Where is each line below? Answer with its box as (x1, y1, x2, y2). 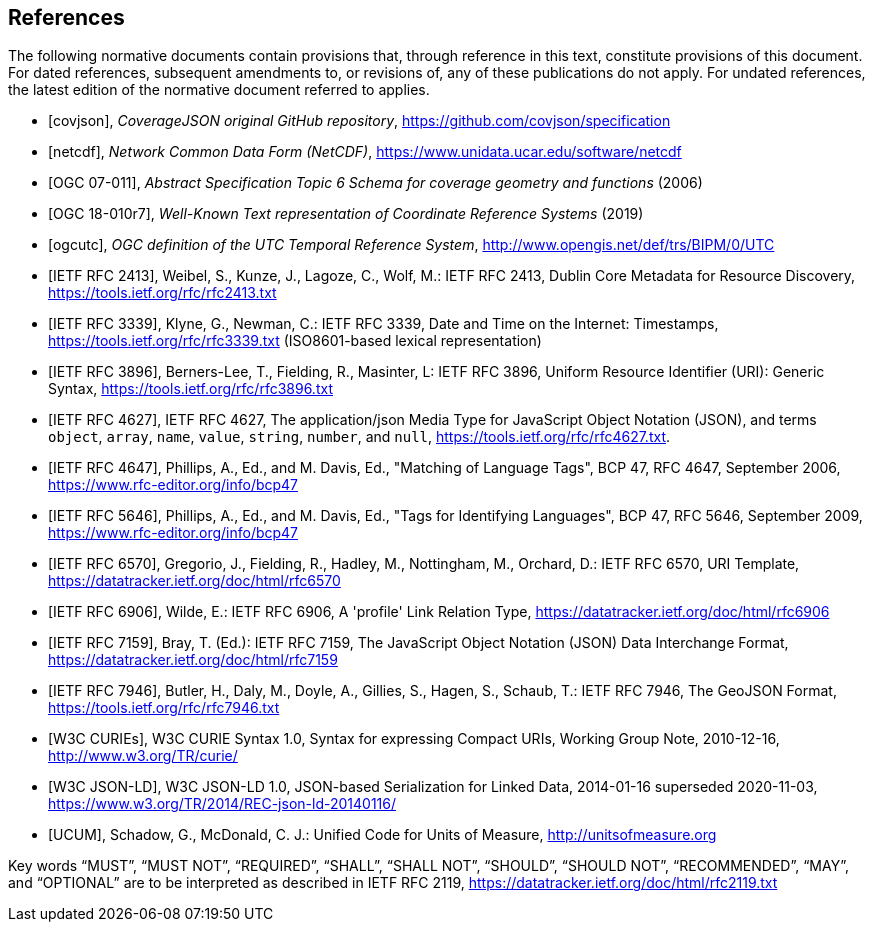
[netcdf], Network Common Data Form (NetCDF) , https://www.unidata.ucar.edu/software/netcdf (48, 143, 682, 161)
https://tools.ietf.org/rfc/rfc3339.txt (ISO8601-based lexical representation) (48, 332, 542, 350)
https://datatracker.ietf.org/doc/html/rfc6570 (48, 572, 341, 590)
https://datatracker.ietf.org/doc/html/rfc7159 (48, 651, 338, 669)
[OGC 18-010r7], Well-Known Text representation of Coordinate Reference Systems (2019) (48, 205, 644, 223)
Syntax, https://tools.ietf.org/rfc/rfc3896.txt (48, 380, 333, 398)
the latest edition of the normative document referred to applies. (8, 81, 430, 99)
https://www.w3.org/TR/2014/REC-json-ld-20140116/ (48, 795, 396, 813)
